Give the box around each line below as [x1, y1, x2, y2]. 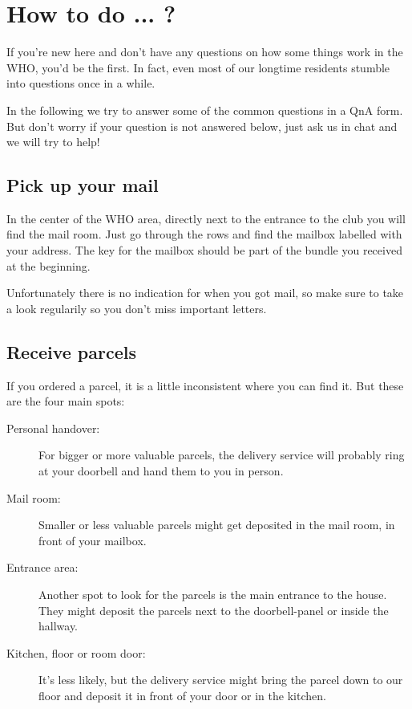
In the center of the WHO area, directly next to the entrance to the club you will [6, 210, 406, 226]
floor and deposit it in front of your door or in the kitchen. [38, 687, 326, 703]
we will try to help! [6, 133, 100, 150]
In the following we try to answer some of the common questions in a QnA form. [6, 101, 403, 118]
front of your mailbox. [38, 532, 147, 548]
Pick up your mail [6, 173, 159, 198]
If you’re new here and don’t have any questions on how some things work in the [6, 43, 403, 60]
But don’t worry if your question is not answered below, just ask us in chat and [6, 117, 398, 134]
